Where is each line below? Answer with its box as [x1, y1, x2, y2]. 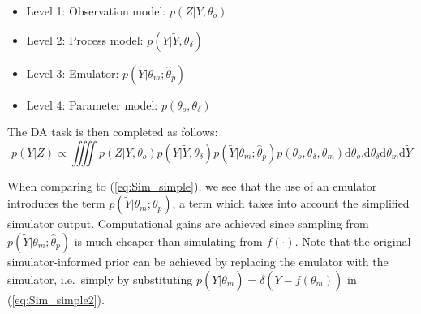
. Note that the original [294, 232, 411, 249]
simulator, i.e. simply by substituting [7, 270, 193, 287]
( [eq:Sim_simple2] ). [7, 290, 105, 308]
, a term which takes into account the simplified [172, 195, 410, 212]
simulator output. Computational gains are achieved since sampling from [7, 215, 369, 232]
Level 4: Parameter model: [26, 96, 158, 113]
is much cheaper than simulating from [74, 232, 263, 249]
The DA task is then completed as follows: [7, 123, 218, 140]
